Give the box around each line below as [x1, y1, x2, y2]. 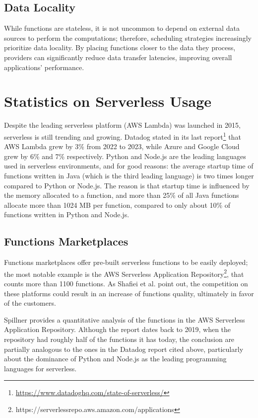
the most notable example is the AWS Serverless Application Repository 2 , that [4, 267, 244, 279]
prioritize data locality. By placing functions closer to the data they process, [4, 42, 236, 53]
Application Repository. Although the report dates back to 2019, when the [4, 324, 231, 334]
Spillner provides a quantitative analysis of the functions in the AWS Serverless [4, 314, 245, 325]
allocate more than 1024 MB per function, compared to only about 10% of [4, 199, 231, 210]
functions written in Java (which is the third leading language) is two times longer [4, 170, 254, 180]
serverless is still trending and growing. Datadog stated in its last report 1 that [4, 130, 241, 142]
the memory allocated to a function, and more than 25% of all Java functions [4, 190, 239, 200]
